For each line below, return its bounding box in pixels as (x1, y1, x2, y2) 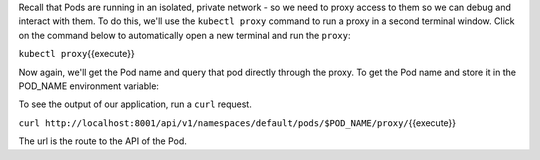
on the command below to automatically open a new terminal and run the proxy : (18, 29, 351, 41)
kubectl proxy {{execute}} (18, 48, 135, 60)
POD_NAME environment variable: (18, 80, 160, 92)
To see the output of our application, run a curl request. (18, 98, 252, 110)
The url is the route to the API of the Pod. (18, 135, 187, 147)
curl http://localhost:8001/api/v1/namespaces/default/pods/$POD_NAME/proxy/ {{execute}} (18, 116, 457, 129)
